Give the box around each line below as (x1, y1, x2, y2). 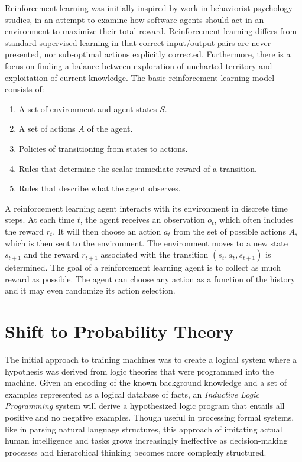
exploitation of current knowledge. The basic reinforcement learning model (5, 71, 275, 83)
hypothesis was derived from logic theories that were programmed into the (5, 365, 274, 377)
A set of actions (18, 122, 76, 135)
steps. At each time (5, 213, 74, 226)
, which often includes (214, 213, 293, 226)
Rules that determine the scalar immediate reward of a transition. (18, 162, 257, 174)
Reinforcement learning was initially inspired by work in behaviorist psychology (5, 2, 293, 14)
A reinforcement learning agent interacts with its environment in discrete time (5, 201, 288, 214)
